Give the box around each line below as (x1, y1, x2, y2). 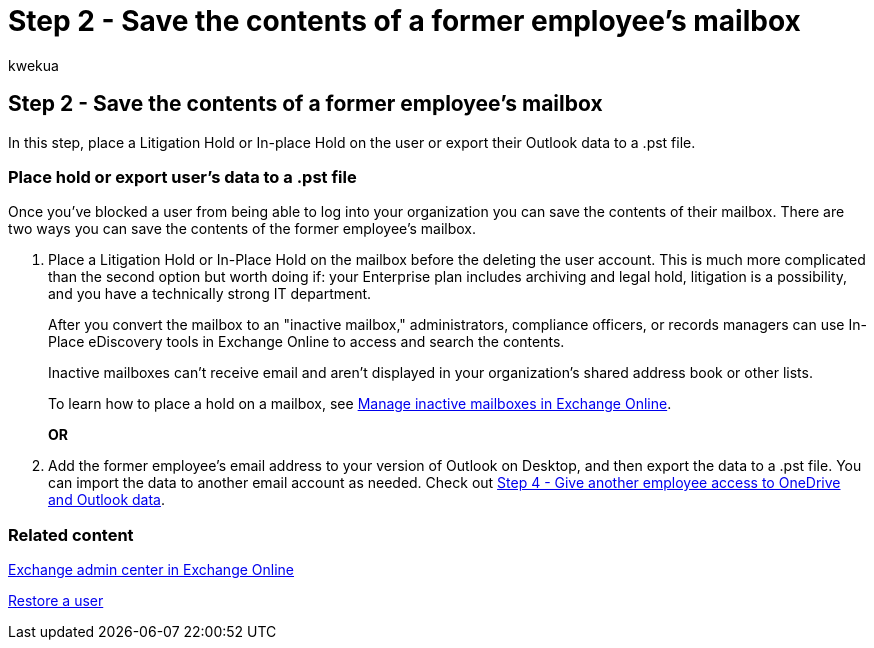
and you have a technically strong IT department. (48, 285, 372, 303)
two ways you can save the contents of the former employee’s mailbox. (8, 220, 477, 238)
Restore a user (8, 592, 104, 610)
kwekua (8, 56, 59, 74)
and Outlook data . (48, 491, 165, 509)
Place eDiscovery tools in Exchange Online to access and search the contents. (48, 333, 565, 351)
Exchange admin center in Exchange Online (8, 561, 295, 579)
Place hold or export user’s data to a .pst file (8, 166, 357, 187)
